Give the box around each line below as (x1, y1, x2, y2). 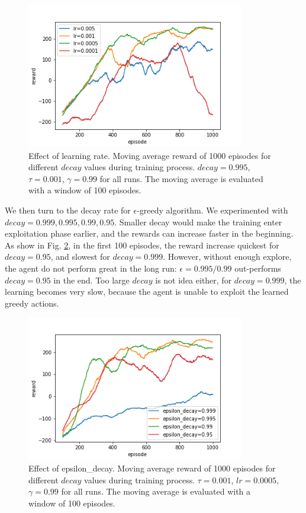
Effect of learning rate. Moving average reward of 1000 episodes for (28, 149, 271, 161)
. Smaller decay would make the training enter (114, 215, 282, 228)
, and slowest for (50, 250, 110, 263)
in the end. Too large (53, 273, 130, 286)
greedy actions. (5, 297, 59, 309)
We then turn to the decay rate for (5, 203, 131, 216)
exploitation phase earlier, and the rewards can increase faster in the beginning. (5, 227, 294, 240)
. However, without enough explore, (163, 250, 292, 263)
